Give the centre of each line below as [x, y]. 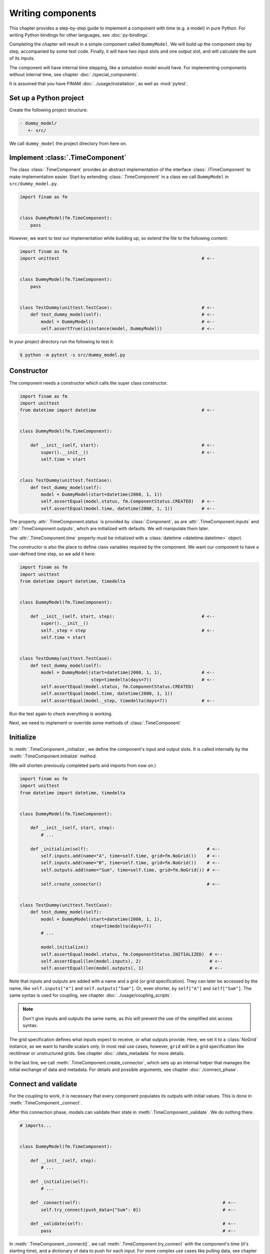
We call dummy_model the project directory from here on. [68, 143]
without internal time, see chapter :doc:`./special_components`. [74, 74]
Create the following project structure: [48, 110]
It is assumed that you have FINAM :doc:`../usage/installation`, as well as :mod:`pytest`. [99, 84]
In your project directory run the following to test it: [62, 342]
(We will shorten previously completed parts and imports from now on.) [82, 765]
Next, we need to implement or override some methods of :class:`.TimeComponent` [95, 723]
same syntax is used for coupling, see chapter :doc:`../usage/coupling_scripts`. [91, 995]
